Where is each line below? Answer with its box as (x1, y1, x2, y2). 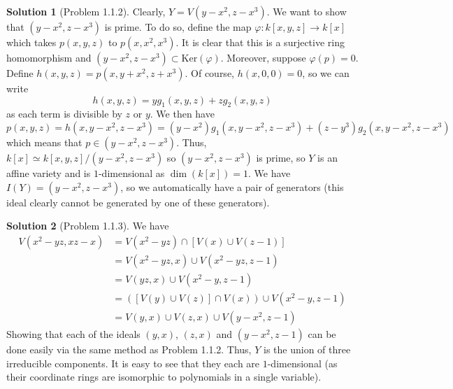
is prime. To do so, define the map (104, 20, 252, 34)
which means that (6, 134, 82, 149)
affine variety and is (6, 165, 91, 180)
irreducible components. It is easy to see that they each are (6, 355, 260, 370)
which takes (6, 35, 57, 49)
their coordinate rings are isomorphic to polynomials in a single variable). (6, 369, 322, 384)
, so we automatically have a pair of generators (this (120, 179, 344, 194)
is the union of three (263, 341, 351, 356)
